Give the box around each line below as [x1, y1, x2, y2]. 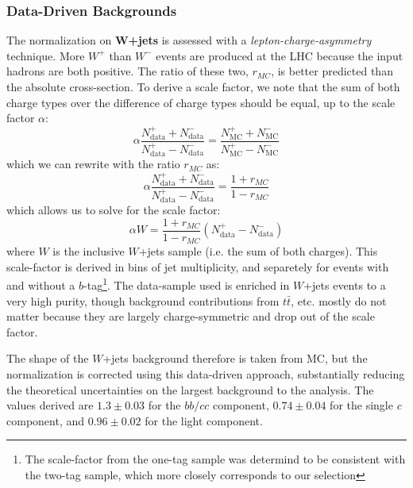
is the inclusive [52, 243, 125, 259]
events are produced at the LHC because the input [156, 47, 403, 63]
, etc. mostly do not [291, 292, 387, 309]
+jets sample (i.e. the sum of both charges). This [138, 243, 378, 259]
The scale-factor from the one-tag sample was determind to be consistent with [25, 451, 406, 467]
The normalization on [6, 32, 112, 48]
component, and [6, 412, 85, 428]
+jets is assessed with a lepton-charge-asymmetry [128, 32, 372, 48]
